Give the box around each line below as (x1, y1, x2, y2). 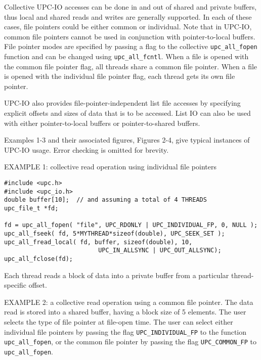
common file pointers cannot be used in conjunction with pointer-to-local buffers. (4, 31, 255, 41)
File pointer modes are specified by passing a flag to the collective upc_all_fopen (4, 41, 257, 52)
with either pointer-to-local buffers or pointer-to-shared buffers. (4, 117, 200, 128)
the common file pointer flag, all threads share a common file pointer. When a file (4, 61, 257, 71)
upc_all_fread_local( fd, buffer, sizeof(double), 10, (4, 238, 193, 246)
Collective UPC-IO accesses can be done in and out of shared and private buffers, (4, 2, 257, 12)
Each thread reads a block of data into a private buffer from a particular (4, 269, 229, 280)
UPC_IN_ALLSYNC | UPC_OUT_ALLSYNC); (98, 247, 222, 254)
